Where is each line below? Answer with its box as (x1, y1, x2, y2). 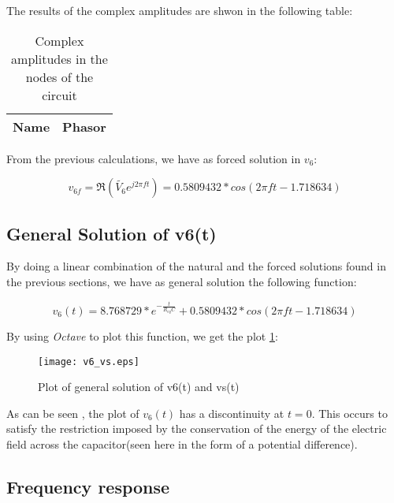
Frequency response (6, 475, 170, 499)
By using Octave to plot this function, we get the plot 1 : (6, 328, 278, 345)
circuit (42, 85, 77, 104)
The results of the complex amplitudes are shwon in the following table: (6, 2, 353, 18)
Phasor (62, 117, 106, 136)
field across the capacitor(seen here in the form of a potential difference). (6, 436, 358, 453)
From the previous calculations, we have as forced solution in (6, 150, 301, 166)
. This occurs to (311, 404, 388, 421)
